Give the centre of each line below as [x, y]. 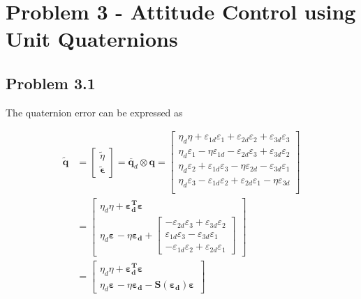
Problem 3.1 [51, 83]
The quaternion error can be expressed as [94, 112]
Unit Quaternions [92, 39]
